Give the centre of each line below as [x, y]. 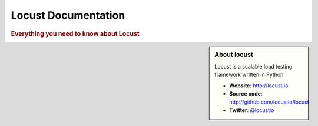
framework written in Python [249, 75]
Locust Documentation [68, 15]
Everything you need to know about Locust [75, 33]
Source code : [246, 94]
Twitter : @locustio [252, 110]
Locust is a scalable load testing [254, 67]
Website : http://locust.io [259, 86]
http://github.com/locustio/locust [269, 102]
